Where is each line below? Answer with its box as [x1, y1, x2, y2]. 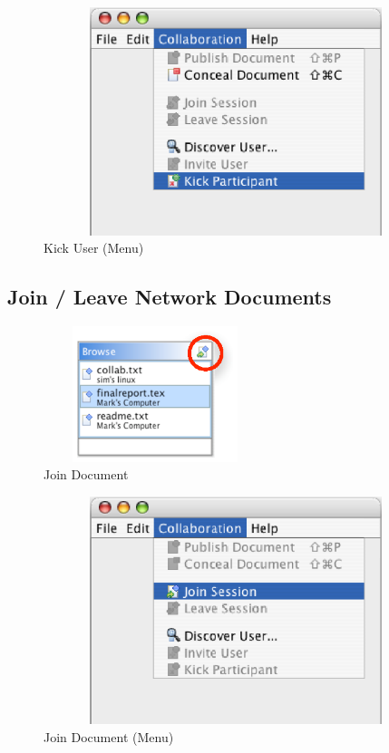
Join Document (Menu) [44, 727, 174, 746]
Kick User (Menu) [44, 238, 144, 257]
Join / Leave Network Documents [7, 283, 332, 311]
